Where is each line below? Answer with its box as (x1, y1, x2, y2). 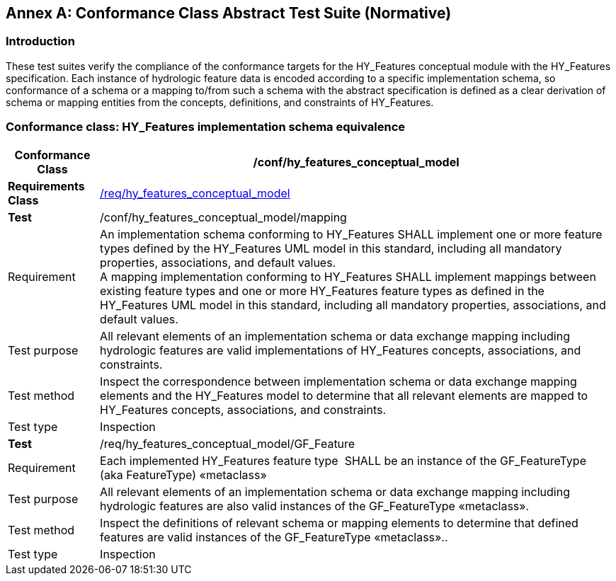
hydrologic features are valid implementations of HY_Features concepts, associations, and (100, 343, 581, 357)
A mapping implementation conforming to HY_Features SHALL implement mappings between (100, 269, 596, 284)
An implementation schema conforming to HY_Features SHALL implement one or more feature (100, 226, 603, 241)
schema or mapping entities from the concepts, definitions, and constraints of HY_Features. (6, 96, 434, 108)
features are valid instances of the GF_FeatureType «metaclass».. (100, 529, 448, 544)
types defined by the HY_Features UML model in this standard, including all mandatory (100, 241, 562, 255)
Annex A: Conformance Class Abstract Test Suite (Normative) (6, 4, 452, 22)
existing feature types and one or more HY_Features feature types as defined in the (100, 283, 544, 298)
